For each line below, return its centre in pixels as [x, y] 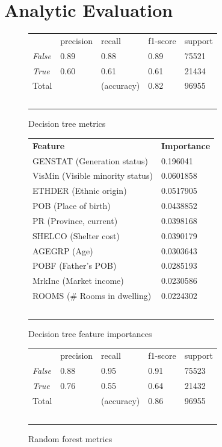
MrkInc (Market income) [78, 281]
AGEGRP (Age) [63, 250]
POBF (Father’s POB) [75, 265]
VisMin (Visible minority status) [93, 175]
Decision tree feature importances [90, 334]
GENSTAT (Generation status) [90, 160]
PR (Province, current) [75, 220]
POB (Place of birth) [72, 206]
